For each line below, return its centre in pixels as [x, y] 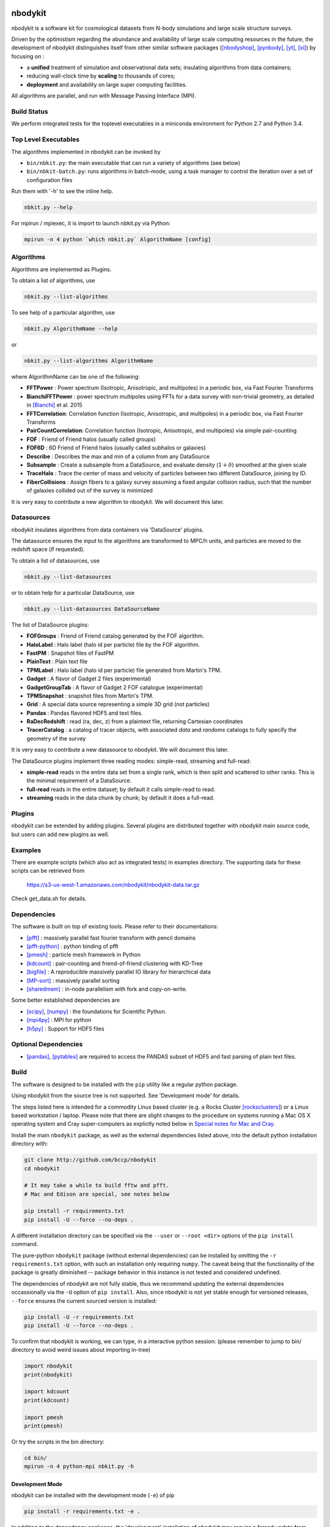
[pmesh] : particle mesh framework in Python [83, 955]
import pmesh [44, 1417]
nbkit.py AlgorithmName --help [71, 329]
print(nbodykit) [49, 1375]
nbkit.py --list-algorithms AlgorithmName [89, 361]
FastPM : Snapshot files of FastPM [70, 653]
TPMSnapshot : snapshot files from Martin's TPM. [90, 696]
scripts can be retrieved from [48, 871]
